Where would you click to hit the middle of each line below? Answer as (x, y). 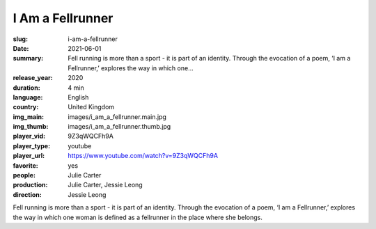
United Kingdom (91, 107)
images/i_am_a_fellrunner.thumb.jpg (119, 127)
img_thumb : (31, 127)
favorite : (25, 165)
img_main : (29, 117)
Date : (21, 48)
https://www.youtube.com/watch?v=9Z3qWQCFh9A (143, 156)
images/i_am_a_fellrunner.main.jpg (117, 117)
